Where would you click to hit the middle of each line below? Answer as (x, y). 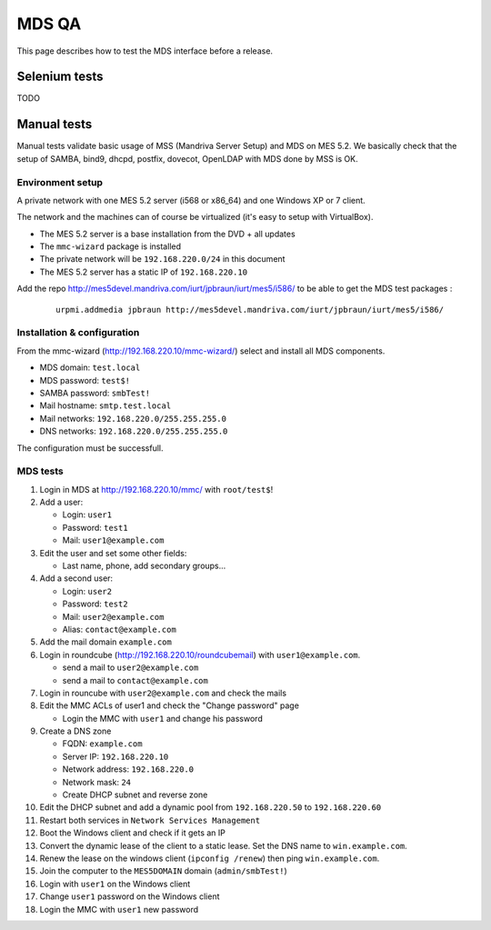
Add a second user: (76, 578)
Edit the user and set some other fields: (113, 553)
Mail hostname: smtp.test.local (105, 405)
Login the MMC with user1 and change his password (162, 718)
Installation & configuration (78, 333)
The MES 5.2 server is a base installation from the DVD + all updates (167, 234)
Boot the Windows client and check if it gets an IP (133, 833)
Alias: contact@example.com (119, 629)
